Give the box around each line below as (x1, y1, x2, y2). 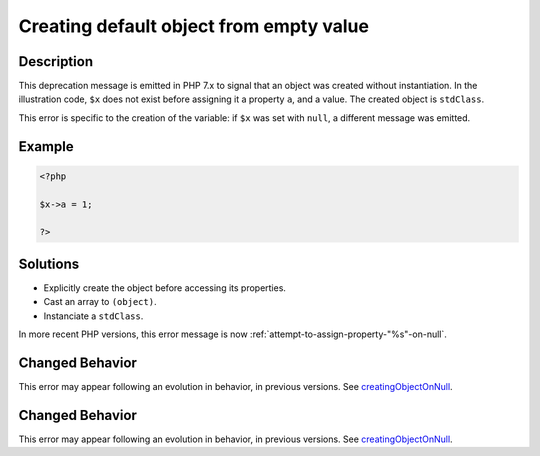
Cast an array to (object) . (43, 296, 157, 308)
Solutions (18, 255, 80, 272)
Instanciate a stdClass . (43, 310, 144, 322)
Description (18, 53, 94, 70)
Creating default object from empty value (18, 15, 370, 37)
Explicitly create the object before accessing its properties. (43, 281, 287, 294)
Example (18, 138, 74, 155)
